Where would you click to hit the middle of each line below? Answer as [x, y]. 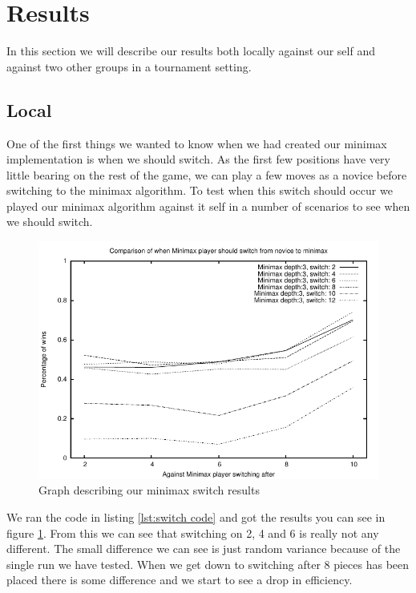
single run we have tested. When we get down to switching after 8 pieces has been [208, 564]
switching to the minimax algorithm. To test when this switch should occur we [200, 190]
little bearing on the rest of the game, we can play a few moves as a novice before [207, 174]
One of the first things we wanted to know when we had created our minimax [197, 143]
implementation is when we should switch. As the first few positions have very [198, 159]
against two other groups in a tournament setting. [129, 66]
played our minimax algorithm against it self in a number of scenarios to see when [208, 206]
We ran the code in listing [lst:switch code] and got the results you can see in [196, 517]
